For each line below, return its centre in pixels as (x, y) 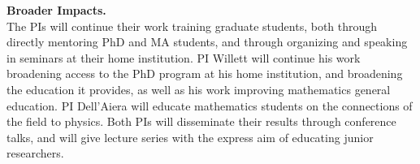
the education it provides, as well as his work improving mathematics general (199, 89)
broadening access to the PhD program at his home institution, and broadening (205, 73)
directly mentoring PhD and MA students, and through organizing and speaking (207, 42)
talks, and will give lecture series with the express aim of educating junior (190, 137)
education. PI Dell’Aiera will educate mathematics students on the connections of (210, 105)
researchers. (35, 153)
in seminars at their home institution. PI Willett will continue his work (184, 57)
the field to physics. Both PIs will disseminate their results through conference (201, 121)
